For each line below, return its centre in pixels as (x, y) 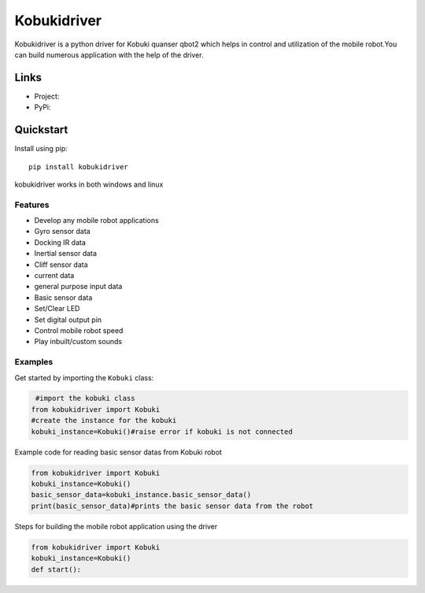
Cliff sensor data (61, 265)
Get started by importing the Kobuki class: (84, 377)
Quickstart (41, 130)
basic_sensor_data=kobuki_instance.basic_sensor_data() (141, 495)
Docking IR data (60, 242)
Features (32, 205)
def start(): (56, 569)
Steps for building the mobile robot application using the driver (116, 526)
